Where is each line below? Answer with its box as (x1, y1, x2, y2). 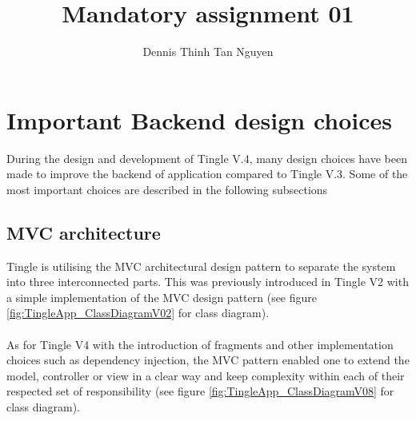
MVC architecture (6, 220, 161, 244)
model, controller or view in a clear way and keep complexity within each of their (6, 367, 405, 383)
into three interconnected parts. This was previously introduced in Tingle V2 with (6, 273, 409, 290)
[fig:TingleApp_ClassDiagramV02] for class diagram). (6, 304, 270, 321)
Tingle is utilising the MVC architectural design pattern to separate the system (6, 257, 396, 274)
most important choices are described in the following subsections (6, 181, 328, 197)
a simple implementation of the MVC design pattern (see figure (6, 288, 318, 305)
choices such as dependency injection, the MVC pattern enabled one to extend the (6, 351, 410, 368)
